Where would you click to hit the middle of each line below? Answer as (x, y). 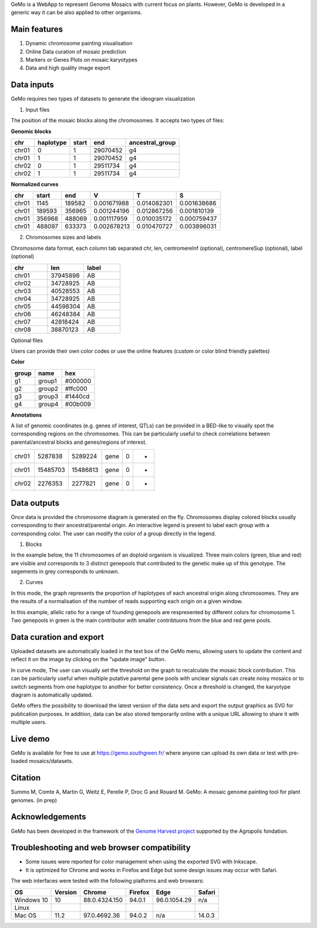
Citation (26, 778)
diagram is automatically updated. (52, 695)
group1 (48, 381)
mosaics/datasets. (51, 761)
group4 (48, 404)
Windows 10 (31, 900)
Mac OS (26, 915)
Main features (37, 29)
